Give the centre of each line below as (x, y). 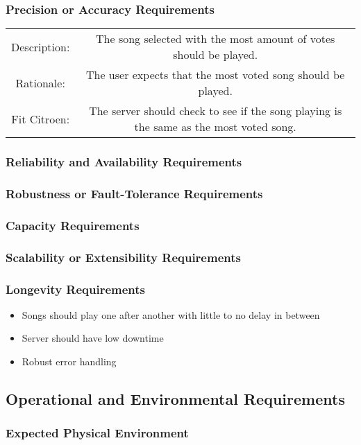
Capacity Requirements (73, 225)
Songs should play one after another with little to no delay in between (171, 314)
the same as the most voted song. (215, 127)
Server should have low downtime (93, 338)
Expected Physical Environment (97, 433)
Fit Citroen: (41, 119)
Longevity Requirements (76, 289)
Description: (41, 46)
